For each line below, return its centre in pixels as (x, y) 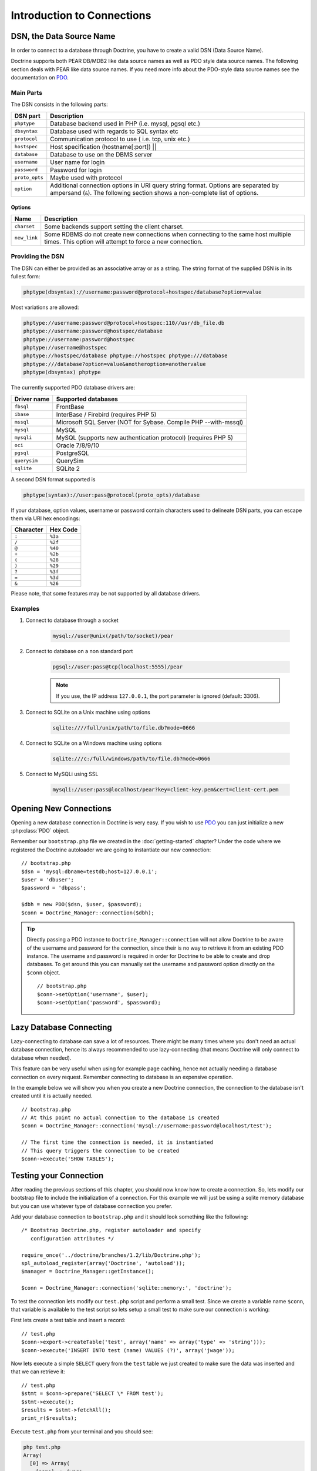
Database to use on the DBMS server (101, 154)
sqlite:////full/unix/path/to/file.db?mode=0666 (124, 728)
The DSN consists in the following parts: (59, 104)
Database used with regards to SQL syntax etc (114, 131)
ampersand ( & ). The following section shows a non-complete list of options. (154, 192)
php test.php (42, 1447)
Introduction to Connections (81, 15)
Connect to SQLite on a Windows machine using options (94, 743)
